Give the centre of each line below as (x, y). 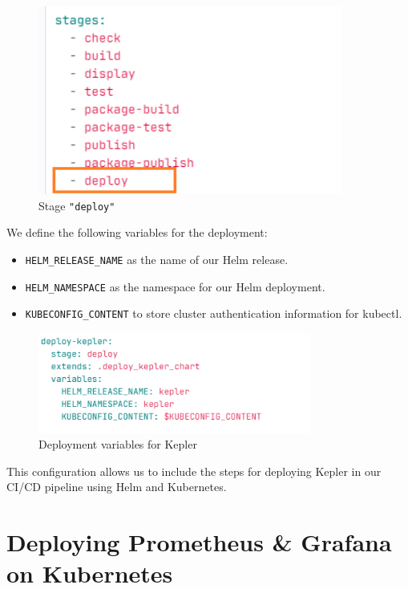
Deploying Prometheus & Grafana (199, 542)
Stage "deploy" (77, 205)
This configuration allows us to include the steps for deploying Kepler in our (194, 471)
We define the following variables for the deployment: (137, 232)
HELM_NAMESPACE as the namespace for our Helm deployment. (175, 286)
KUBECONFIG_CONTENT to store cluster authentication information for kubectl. (214, 313)
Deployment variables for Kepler (118, 444)
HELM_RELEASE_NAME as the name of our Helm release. (157, 259)
